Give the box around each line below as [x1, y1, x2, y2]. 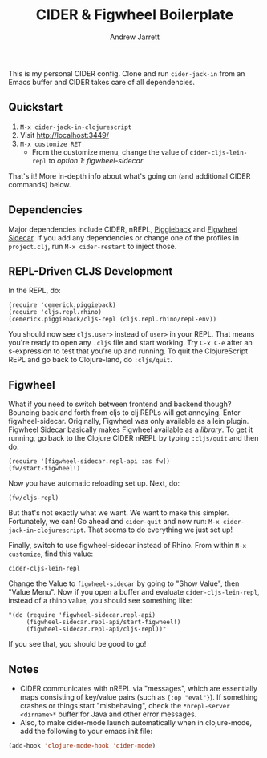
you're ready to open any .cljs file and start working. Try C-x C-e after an [8, 338, 253, 348]
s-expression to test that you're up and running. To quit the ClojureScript [8, 346, 249, 356]
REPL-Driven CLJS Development [8, 264, 173, 278]
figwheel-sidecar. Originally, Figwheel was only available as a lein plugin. [8, 417, 249, 426]
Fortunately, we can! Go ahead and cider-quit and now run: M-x [8, 517, 220, 526]
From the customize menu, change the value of [31, 147, 188, 157]
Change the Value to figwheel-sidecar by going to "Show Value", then [8, 579, 240, 588]
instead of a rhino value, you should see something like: [8, 595, 192, 606]
